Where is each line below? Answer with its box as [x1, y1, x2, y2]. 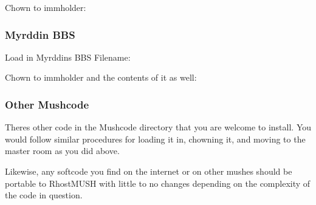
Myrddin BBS [5, 27, 75, 42]
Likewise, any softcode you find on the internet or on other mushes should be [5, 165, 292, 177]
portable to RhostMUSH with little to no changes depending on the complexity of [5, 176, 311, 189]
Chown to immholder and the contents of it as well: [5, 71, 197, 84]
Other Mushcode [5, 96, 89, 112]
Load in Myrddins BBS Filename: [5, 50, 131, 63]
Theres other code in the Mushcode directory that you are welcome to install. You [5, 121, 312, 133]
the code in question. [5, 189, 83, 201]
